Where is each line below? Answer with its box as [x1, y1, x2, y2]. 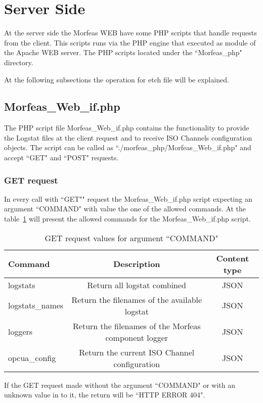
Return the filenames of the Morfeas [73, 320, 201, 332]
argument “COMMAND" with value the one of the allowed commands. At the [4, 203, 246, 214]
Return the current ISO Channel [79, 346, 195, 358]
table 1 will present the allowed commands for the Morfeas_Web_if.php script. [4, 213, 251, 224]
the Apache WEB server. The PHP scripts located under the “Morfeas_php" [4, 47, 242, 58]
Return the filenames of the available [71, 293, 202, 305]
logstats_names [8, 299, 64, 311]
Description [113, 258, 160, 270]
